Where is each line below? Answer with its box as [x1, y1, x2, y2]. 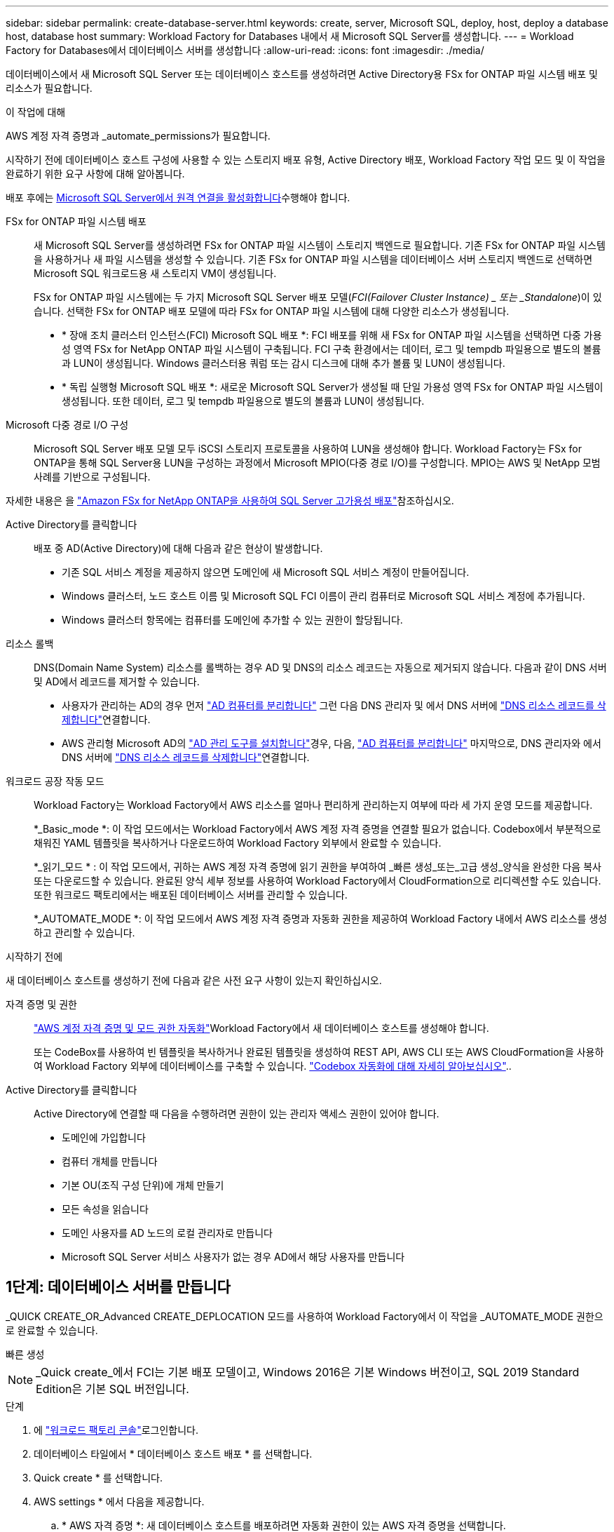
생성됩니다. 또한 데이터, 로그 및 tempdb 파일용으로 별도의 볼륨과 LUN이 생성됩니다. [62, 395, 425, 407]
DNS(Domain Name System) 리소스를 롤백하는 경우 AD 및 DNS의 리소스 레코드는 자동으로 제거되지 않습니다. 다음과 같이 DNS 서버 [34, 661, 607, 673]
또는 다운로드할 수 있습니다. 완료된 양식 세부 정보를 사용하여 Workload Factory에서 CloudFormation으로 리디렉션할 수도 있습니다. [34, 875, 601, 887]
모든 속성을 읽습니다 [62, 1203, 149, 1215]
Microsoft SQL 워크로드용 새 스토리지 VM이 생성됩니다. [34, 267, 277, 279]
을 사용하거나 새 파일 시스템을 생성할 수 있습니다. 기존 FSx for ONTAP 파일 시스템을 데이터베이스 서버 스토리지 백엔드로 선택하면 [34, 253, 593, 265]
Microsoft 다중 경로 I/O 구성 [6, 419, 129, 431]
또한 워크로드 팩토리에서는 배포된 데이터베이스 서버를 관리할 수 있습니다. [34, 889, 348, 901]
